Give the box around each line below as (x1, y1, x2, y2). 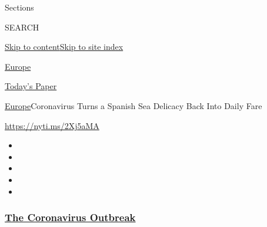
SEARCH (5, 21, 39, 33)
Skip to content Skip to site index (5, 40, 124, 53)
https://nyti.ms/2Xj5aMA (5, 119, 99, 131)
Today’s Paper (5, 80, 57, 92)
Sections (5, 1, 34, 13)
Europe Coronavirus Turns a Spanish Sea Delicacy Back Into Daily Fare (5, 99, 262, 111)
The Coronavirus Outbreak (5, 210, 136, 225)
